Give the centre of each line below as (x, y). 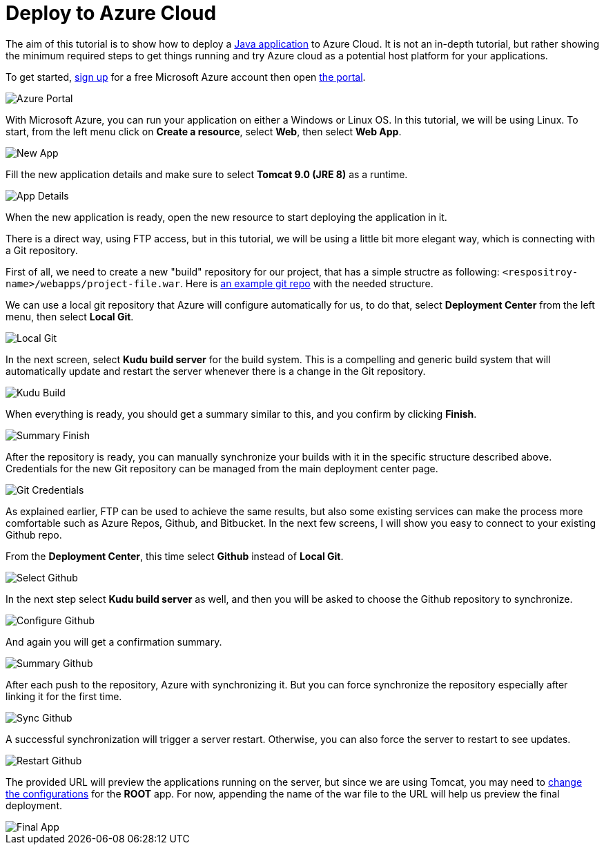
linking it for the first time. (64, 696)
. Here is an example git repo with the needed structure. (306, 283)
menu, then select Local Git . (70, 316)
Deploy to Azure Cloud (111, 13)
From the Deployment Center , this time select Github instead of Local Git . (175, 556)
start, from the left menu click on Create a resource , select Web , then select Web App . (204, 131)
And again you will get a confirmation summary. (114, 641)
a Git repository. (42, 250)
